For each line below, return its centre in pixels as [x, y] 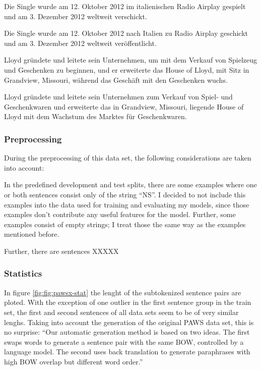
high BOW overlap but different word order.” [74, 361]
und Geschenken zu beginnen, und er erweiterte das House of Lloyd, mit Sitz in [127, 69]
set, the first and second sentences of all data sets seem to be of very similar [121, 312]
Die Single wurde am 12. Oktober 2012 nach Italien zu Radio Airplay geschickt [126, 33]
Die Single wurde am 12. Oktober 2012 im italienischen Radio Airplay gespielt [125, 6]
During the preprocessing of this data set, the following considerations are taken [128, 158]
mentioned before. [32, 234]
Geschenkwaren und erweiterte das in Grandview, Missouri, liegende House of [124, 106]
